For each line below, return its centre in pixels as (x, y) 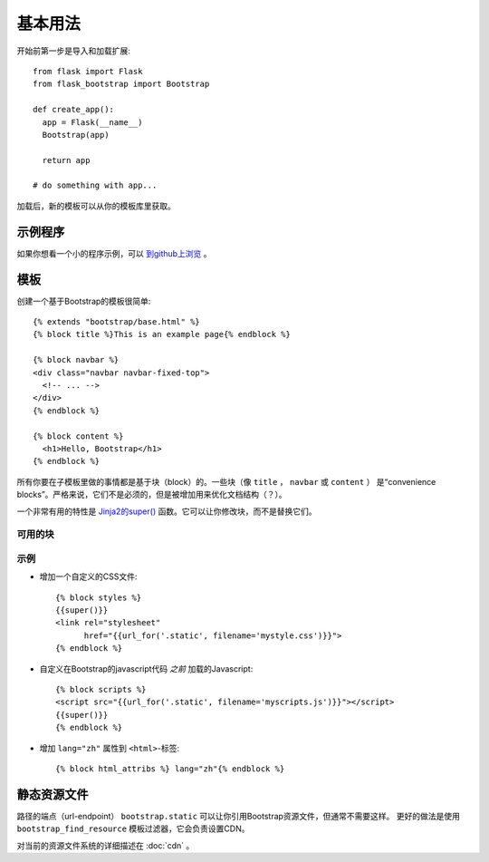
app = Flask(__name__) (92, 122)
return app (66, 160)
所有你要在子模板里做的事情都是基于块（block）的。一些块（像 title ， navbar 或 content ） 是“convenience (226, 481)
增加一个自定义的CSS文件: (88, 576)
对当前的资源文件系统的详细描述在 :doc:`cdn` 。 (105, 845)
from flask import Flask (88, 71)
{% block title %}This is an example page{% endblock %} (162, 334)
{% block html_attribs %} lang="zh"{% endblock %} (170, 769)
